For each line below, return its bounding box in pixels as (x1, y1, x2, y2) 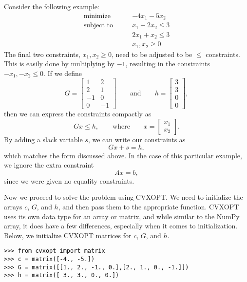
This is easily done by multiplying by (4, 58, 114, 69)
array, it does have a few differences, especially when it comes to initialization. (4, 221, 238, 231)
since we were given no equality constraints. (4, 175, 134, 186)
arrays (4, 202, 22, 211)
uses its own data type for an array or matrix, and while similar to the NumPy (4, 211, 240, 221)
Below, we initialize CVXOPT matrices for (4, 230, 132, 240)
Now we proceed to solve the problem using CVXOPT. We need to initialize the (4, 192, 243, 202)
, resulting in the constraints (125, 58, 210, 69)
